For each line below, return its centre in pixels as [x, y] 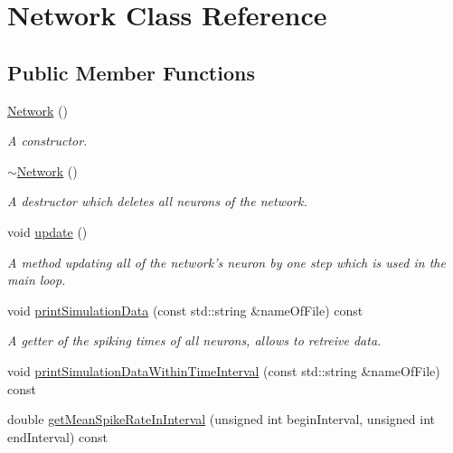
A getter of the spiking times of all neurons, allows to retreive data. [194, 340]
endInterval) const [57, 436]
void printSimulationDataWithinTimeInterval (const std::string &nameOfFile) [224, 370]
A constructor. [47, 141]
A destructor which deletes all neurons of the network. [157, 201]
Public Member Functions [131, 72]
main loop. [37, 280]
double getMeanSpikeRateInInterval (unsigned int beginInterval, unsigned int [221, 419]
